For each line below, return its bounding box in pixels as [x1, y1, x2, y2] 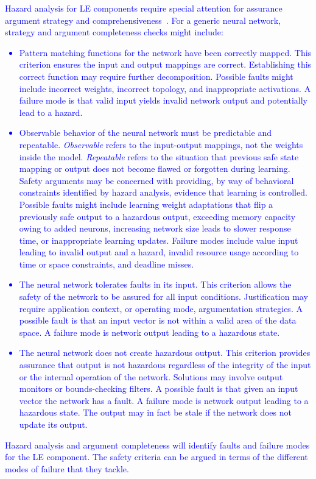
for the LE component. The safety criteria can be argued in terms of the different [5, 450, 308, 463]
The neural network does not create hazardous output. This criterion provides [19, 346, 311, 359]
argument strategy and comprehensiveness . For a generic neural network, [5, 13, 281, 26]
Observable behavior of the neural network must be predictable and [19, 126, 272, 139]
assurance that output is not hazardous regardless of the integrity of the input [19, 358, 311, 371]
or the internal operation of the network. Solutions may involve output [19, 370, 283, 383]
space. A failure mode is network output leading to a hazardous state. [19, 325, 280, 338]
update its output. [19, 418, 88, 430]
